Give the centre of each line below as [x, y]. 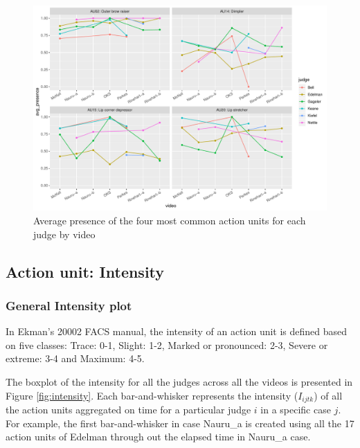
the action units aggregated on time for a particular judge [128, 410]
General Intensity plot [69, 305]
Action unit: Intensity [85, 271]
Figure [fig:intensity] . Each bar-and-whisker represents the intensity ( [152, 395]
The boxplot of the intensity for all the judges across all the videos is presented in [179, 382]
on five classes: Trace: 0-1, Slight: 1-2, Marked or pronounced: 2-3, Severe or [167, 344]
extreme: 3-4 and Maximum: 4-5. [75, 358]
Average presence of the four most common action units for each [170, 221]
